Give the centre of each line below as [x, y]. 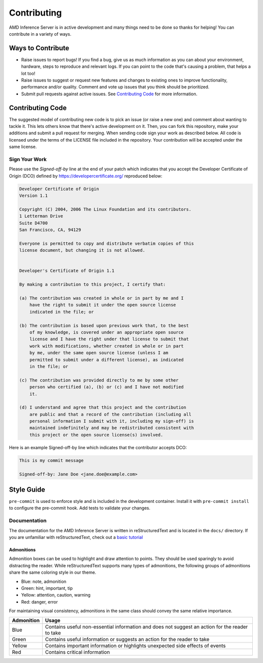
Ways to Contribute [39, 48]
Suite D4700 [34, 223]
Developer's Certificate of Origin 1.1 [67, 271]
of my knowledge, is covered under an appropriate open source [107, 332]
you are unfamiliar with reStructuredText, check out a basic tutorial [76, 538]
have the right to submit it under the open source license [103, 305]
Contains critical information [77, 652]
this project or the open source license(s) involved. [96, 435]
